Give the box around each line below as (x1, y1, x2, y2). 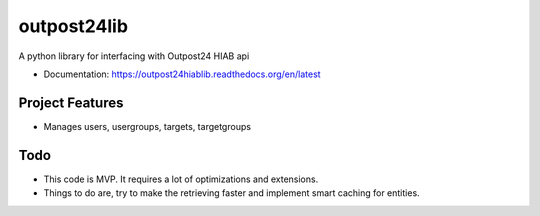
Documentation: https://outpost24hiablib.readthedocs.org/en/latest (43, 68, 321, 80)
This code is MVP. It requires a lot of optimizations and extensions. (43, 173, 319, 185)
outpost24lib (18, 15, 129, 37)
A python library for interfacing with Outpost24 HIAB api (18, 50, 250, 62)
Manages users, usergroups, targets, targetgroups (43, 120, 252, 132)
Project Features (18, 94, 124, 111)
